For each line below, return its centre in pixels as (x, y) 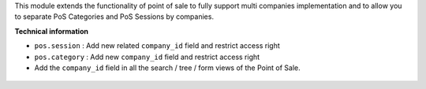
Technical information (51, 31)
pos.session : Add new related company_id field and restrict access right (157, 46)
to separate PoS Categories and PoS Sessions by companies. (114, 17)
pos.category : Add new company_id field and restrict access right (147, 57)
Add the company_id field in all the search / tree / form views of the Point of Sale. (168, 68)
